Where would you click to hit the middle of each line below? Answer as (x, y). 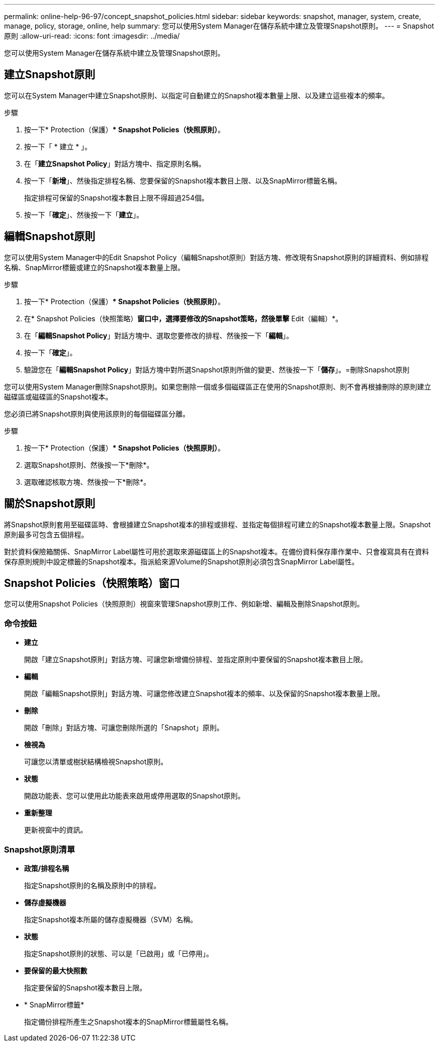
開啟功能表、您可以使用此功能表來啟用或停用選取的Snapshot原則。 (135, 796)
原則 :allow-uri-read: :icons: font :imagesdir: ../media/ (92, 36)
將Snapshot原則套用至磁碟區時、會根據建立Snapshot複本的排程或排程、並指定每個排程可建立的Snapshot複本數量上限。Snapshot (217, 524)
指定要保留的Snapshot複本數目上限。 (85, 987)
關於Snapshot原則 (50, 504)
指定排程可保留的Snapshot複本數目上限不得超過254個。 (117, 197)
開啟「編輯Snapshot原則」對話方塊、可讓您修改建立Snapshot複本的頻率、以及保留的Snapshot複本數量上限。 (204, 694)
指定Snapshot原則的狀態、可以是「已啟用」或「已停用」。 (119, 953)
